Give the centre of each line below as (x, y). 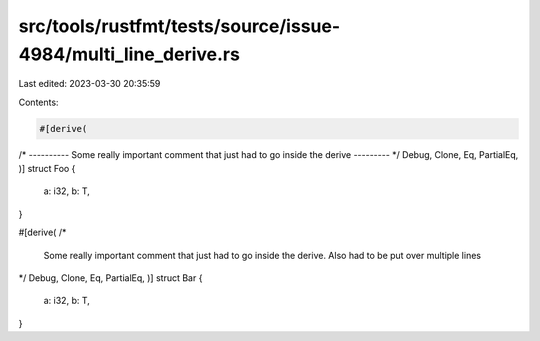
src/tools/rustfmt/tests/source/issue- (179, 26)
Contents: (38, 102)
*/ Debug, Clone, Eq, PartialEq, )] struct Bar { (110, 278)
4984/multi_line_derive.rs (129, 54)
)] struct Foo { (47, 169)
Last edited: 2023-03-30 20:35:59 (89, 84)
